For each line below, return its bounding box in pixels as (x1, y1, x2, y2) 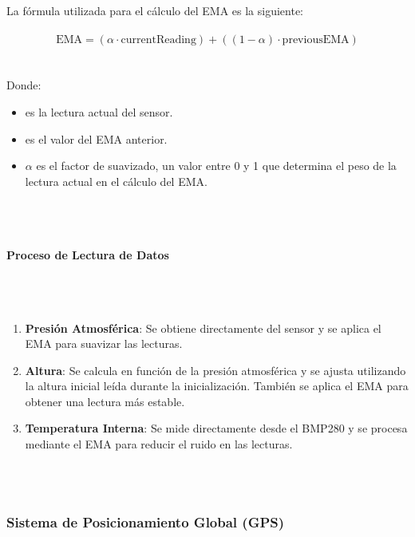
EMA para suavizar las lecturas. (25, 335, 183, 352)
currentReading (121, 34, 196, 46)
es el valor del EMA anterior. (25, 130, 168, 147)
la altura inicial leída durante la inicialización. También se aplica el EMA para (25, 377, 409, 394)
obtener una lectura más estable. (25, 393, 185, 409)
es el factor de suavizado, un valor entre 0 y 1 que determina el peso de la (36, 157, 397, 174)
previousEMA (282, 34, 350, 46)
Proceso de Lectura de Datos (6, 247, 169, 263)
